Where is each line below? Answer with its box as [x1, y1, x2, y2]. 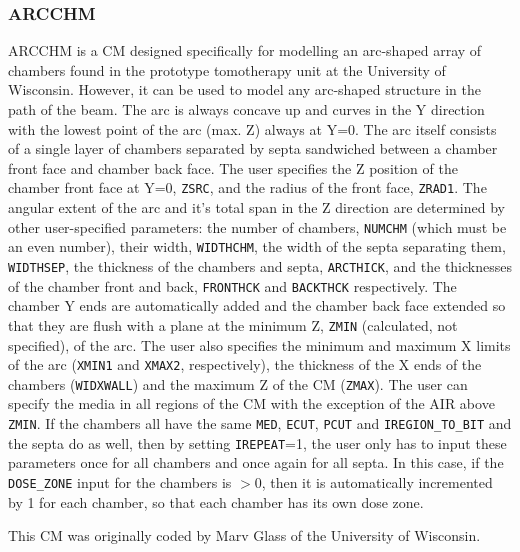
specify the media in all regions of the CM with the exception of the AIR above [8, 393, 495, 414]
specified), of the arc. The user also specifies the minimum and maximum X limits [8, 334, 511, 355]
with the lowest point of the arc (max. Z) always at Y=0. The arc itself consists [8, 118, 497, 139]
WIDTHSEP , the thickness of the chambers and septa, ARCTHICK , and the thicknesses [8, 255, 512, 276]
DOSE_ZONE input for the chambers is [8, 471, 232, 492]
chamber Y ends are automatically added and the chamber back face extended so [8, 295, 506, 316]
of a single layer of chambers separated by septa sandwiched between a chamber [8, 138, 498, 159]
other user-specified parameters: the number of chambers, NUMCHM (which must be [8, 216, 507, 237]
